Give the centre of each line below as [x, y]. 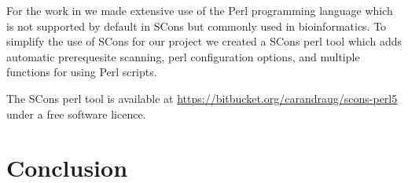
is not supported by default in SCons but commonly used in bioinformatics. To [197, 26]
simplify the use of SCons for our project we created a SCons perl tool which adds [204, 41]
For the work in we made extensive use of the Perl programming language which [200, 10]
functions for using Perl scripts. [82, 72]
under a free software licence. [76, 113]
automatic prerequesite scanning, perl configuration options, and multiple [183, 56]
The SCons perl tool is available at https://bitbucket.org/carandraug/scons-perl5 [202, 98]
